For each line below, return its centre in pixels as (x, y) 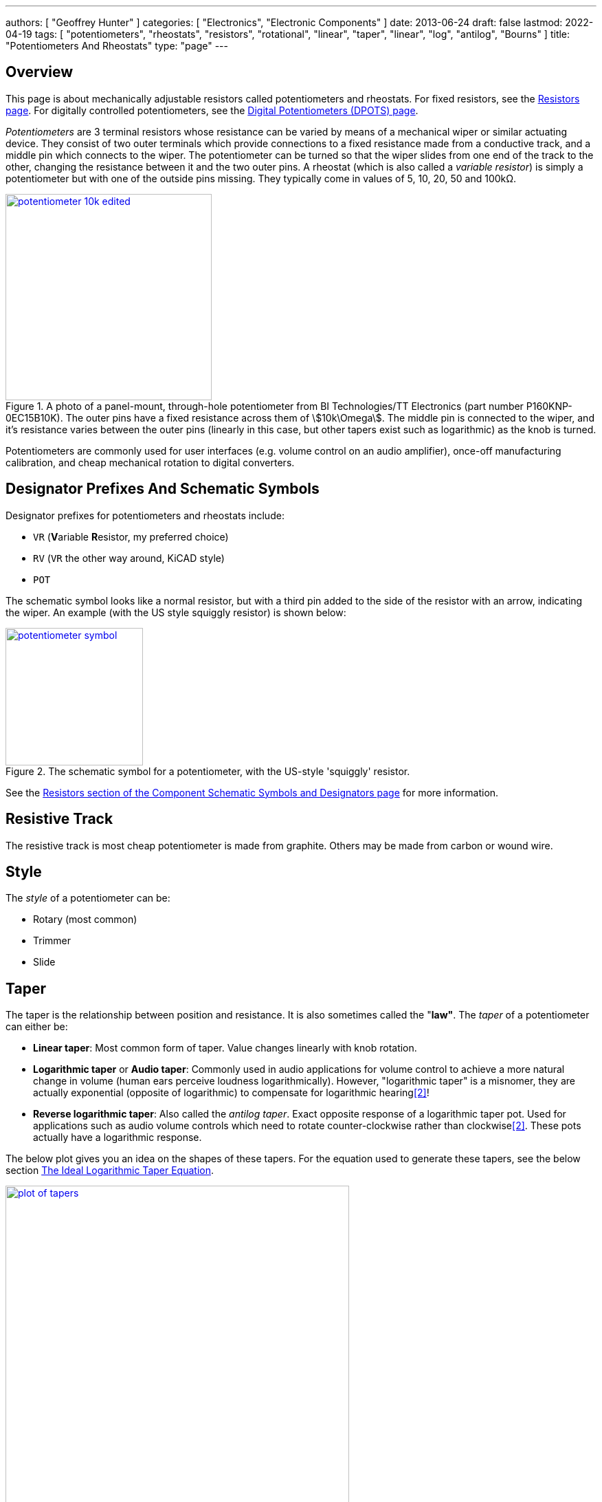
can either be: (37, 1027)
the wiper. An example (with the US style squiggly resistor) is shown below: (176, 612)
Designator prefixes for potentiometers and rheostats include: (145, 515)
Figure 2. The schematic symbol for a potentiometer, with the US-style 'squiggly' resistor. (208, 771)
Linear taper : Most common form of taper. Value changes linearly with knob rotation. (225, 1048)
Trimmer (52, 941)
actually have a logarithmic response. (118, 1138)
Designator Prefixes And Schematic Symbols (163, 489)
